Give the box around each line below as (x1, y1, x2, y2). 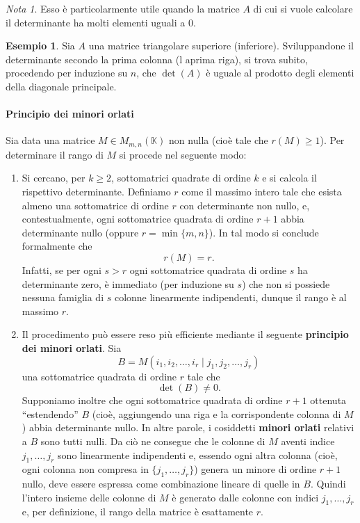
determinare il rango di (6, 147, 104, 161)
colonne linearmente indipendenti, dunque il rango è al (114, 290, 347, 305)
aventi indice (281, 433, 335, 448)
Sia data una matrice (6, 133, 95, 147)
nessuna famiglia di (22, 290, 104, 305)
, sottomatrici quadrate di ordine (111, 170, 251, 185)
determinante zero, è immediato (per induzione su (22, 276, 234, 291)
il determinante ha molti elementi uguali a (6, 15, 186, 29)
